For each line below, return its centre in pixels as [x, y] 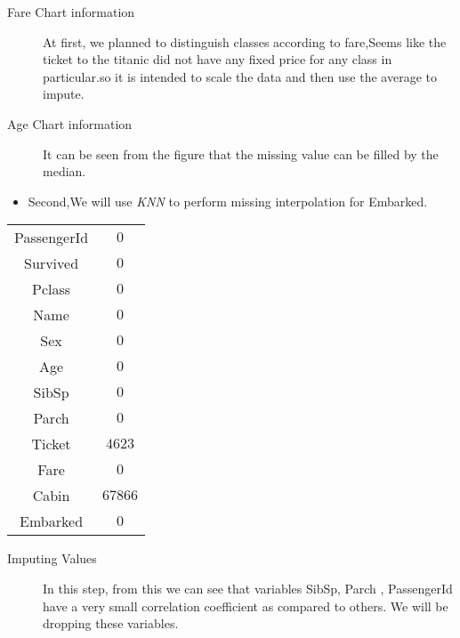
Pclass [52, 289]
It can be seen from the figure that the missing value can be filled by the [241, 153]
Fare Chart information [71, 12]
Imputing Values [52, 558]
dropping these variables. [111, 623]
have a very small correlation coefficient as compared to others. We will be [246, 606]
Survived [52, 263]
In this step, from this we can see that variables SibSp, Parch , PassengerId [248, 588]
